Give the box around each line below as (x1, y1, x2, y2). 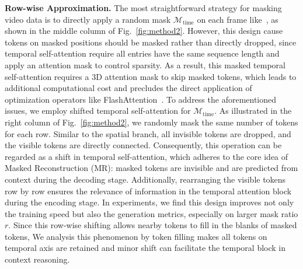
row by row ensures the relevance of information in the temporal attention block (5, 184, 292, 197)
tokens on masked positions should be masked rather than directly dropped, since (5, 36, 297, 48)
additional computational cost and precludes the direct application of (5, 82, 252, 94)
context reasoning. (5, 253, 70, 265)
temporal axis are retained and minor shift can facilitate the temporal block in (5, 242, 286, 254)
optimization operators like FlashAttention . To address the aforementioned (5, 93, 277, 105)
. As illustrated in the (214, 104, 292, 117)
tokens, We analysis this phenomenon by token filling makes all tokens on (5, 230, 267, 242)
